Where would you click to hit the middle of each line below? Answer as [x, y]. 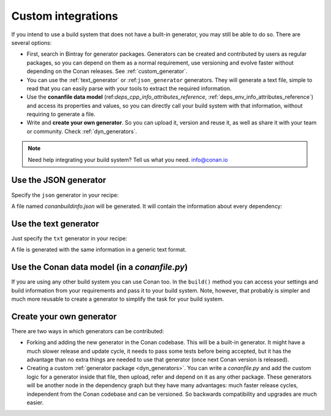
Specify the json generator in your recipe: [65, 195]
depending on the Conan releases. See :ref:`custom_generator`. [107, 71]
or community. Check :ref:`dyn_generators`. [82, 131]
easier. [35, 403]
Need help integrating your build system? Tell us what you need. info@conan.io [128, 160]
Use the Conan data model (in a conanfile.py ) [100, 267]
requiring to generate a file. [61, 114]
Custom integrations [65, 16]
